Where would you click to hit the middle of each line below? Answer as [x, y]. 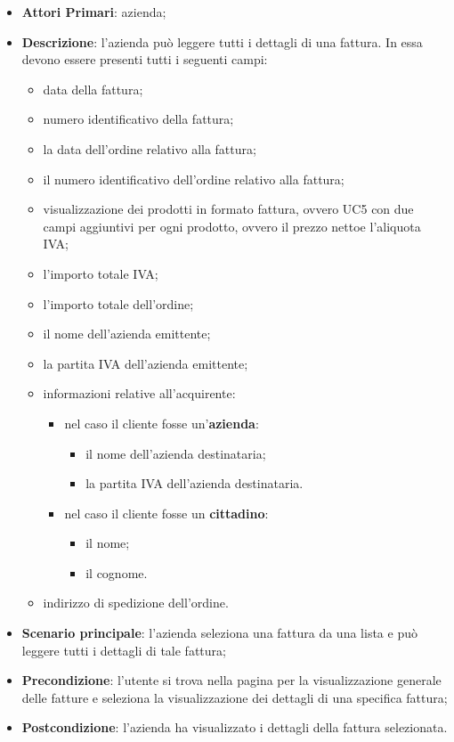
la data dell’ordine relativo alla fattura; [150, 148]
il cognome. [117, 572]
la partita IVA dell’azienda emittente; [146, 363]
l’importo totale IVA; [101, 273]
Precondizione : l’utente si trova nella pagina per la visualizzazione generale [231, 680]
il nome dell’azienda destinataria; [176, 453]
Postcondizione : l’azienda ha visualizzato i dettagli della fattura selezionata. [235, 727]
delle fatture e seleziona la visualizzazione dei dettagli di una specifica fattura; [235, 697]
